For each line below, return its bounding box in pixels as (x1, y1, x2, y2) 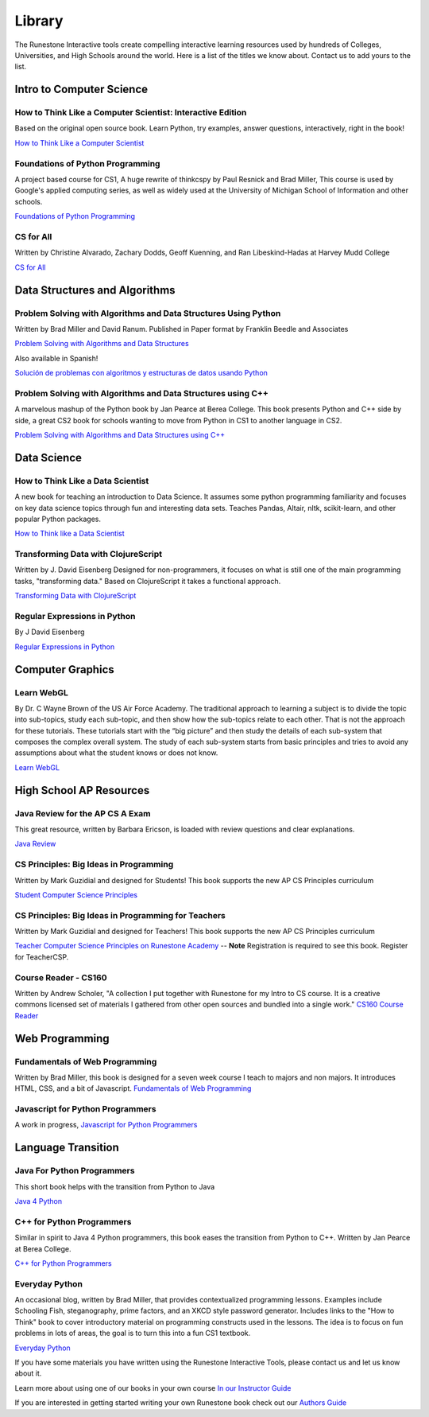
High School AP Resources (14, 784, 150, 797)
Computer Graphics (14, 663, 114, 676)
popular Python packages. (14, 514, 102, 524)
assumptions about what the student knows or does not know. (14, 748, 218, 757)
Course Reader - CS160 (14, 971, 107, 983)
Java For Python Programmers (14, 1166, 135, 1177)
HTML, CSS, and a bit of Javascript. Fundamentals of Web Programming (14, 1084, 252, 1093)
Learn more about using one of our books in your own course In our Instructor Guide (14, 1383, 292, 1392)
